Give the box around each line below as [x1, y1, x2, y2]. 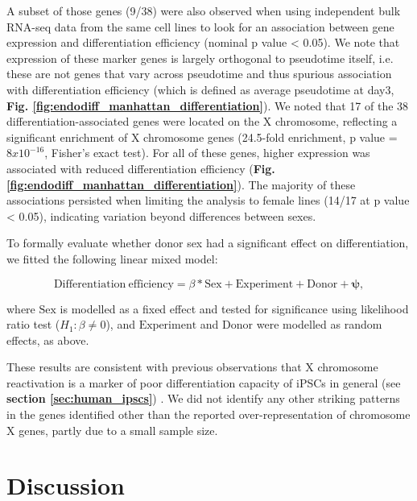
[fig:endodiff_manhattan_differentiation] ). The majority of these [6, 176, 356, 193]
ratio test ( [6, 316, 60, 333]
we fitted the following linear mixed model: [6, 250, 218, 267]
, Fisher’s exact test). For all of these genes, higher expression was [44, 144, 370, 161]
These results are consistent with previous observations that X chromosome [6, 358, 378, 375]
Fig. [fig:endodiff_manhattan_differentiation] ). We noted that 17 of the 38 [6, 97, 409, 114]
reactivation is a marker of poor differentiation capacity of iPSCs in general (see [6, 374, 401, 391]
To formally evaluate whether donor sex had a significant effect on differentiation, [6, 234, 409, 251]
